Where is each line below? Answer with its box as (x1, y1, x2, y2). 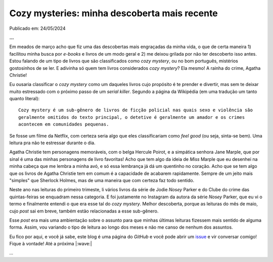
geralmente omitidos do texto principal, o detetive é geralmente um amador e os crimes (18, 114, 245, 120)
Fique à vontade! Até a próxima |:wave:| (9, 241, 92, 247)
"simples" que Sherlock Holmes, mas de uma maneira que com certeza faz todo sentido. (9, 177, 195, 183)
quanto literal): (9, 96, 40, 102)
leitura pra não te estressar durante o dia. (9, 140, 96, 146)
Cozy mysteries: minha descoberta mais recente (9, 8, 218, 19)
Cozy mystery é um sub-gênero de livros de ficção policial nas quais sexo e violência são (18, 107, 253, 113)
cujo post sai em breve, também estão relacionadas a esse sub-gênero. (9, 208, 159, 214)
